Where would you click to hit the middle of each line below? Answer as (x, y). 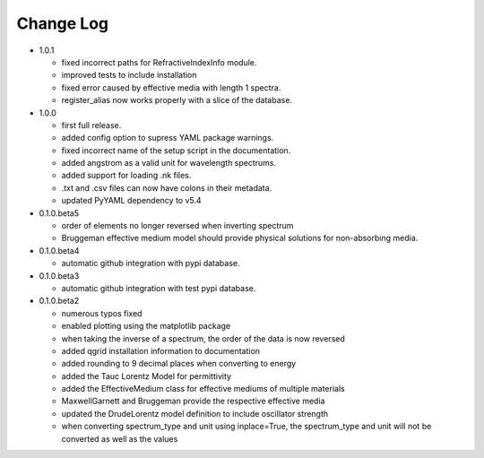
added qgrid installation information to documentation (160, 350)
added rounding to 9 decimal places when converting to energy (179, 364)
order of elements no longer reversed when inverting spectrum (177, 226)
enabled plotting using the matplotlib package (146, 326)
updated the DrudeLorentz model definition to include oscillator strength (195, 413)
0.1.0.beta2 (59, 301)
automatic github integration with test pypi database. (159, 288)
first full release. (91, 125)
